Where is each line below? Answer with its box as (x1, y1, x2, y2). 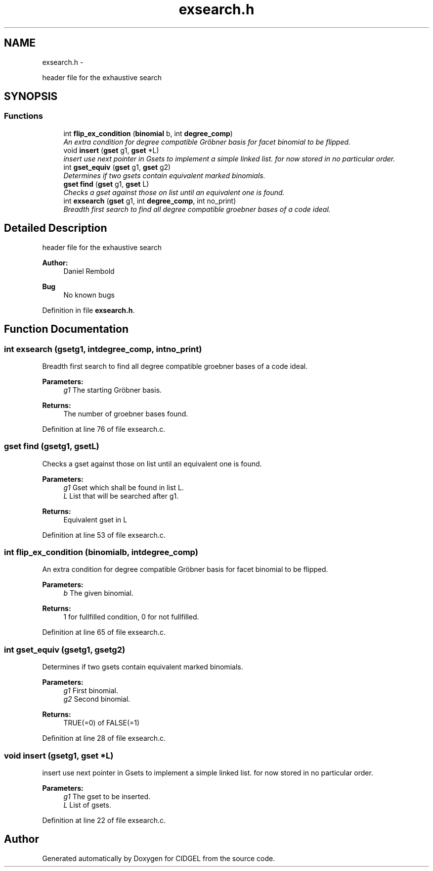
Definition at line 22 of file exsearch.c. (42, 816, 166, 824)
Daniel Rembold (63, 266, 115, 275)
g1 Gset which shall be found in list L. (63, 483, 184, 492)
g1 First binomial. (63, 686, 119, 695)
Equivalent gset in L (63, 515, 128, 524)
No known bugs (63, 290, 115, 299)
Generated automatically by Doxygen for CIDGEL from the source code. (42, 854, 275, 863)
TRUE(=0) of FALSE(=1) (63, 718, 140, 727)
